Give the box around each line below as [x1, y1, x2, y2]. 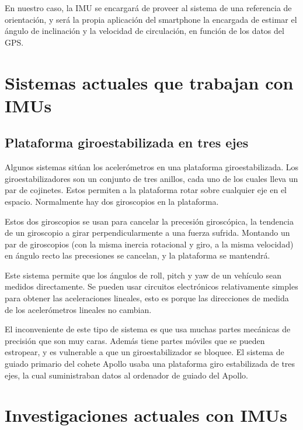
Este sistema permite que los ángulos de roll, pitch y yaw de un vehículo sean [5, 269, 281, 281]
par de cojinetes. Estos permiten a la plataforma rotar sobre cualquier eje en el [5, 184, 287, 196]
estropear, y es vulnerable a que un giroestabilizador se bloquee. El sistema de [5, 346, 284, 358]
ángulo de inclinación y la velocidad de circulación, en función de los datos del [5, 25, 284, 37]
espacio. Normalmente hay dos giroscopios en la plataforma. [5, 195, 219, 207]
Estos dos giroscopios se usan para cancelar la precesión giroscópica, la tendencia [5, 215, 294, 227]
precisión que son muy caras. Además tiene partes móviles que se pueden [5, 334, 265, 346]
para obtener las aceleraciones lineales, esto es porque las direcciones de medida [5, 292, 289, 304]
